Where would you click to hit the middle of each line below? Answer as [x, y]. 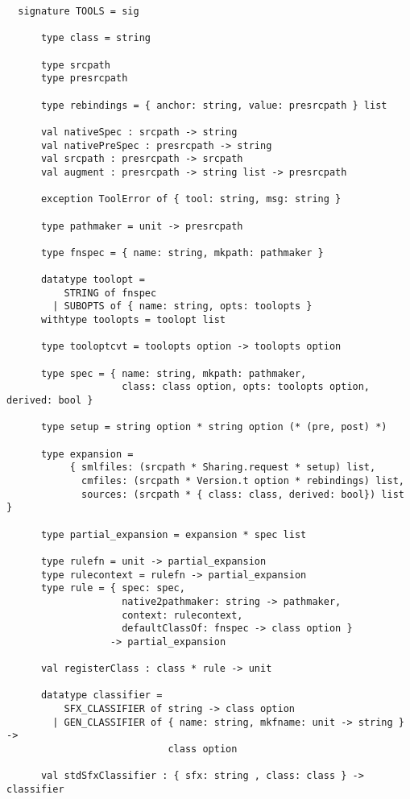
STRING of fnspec [110, 293]
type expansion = [87, 454]
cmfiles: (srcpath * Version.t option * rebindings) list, [243, 480]
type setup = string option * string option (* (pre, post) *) [214, 427]
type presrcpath [84, 79]
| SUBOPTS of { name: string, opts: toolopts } [182, 306]
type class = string [95, 38]
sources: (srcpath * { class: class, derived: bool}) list [243, 494]
